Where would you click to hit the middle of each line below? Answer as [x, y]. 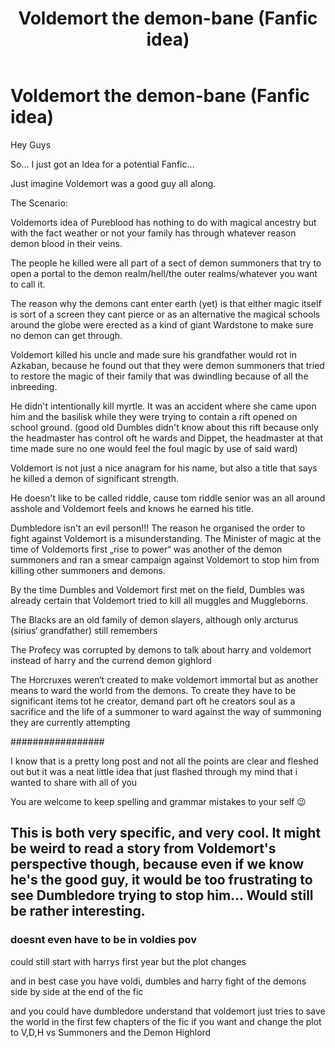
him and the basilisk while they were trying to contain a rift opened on [154, 416]
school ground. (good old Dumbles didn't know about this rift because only [164, 427]
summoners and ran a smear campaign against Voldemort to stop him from [165, 559]
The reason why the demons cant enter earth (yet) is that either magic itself [166, 303]
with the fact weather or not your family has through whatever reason [153, 233]
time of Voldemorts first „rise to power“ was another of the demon [146, 549]
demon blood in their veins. [66, 243]
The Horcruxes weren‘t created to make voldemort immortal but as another [164, 679]
